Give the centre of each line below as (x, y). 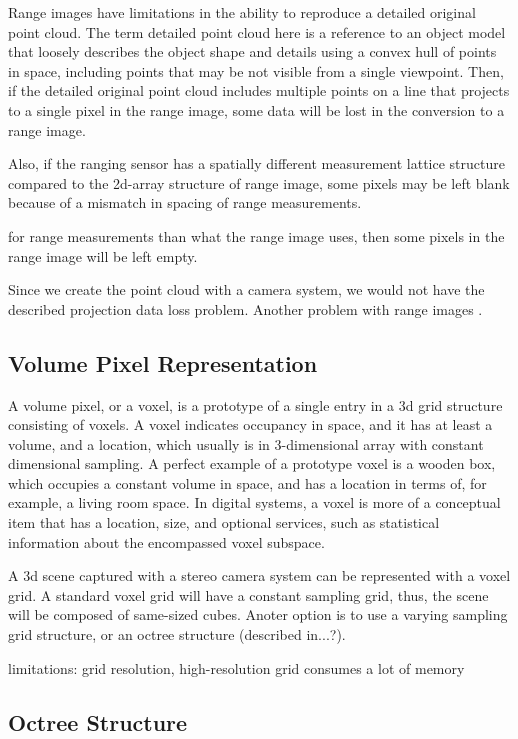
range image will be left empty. (103, 255)
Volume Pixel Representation (163, 362)
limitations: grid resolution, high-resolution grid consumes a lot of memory (236, 667)
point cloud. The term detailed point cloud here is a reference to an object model (257, 31)
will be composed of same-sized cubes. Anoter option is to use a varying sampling (258, 614)
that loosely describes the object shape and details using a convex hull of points (252, 51)
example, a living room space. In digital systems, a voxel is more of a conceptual (254, 502)
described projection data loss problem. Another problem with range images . (245, 308)
